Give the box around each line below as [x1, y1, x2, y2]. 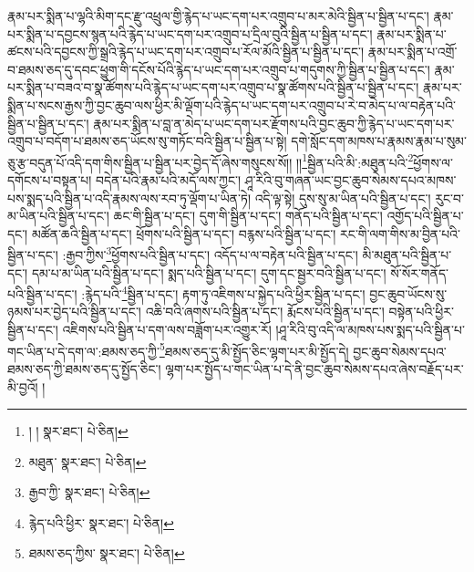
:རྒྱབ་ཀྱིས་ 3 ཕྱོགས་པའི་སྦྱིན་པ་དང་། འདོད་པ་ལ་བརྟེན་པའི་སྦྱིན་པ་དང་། [62, 243, 358, 265]
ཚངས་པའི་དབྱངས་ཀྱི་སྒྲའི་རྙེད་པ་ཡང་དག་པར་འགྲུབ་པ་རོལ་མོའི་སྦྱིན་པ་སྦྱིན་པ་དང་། [7, 42, 365, 61]
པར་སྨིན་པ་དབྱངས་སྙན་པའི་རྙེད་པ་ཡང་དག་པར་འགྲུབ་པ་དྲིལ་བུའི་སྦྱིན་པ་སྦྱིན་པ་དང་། [7, 24, 373, 43]
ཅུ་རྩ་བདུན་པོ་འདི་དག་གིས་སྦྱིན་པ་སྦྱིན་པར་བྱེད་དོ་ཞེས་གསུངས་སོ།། [7, 152, 293, 172]
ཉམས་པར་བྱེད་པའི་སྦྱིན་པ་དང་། [7, 302, 141, 321]
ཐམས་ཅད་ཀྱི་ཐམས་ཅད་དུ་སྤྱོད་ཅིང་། [7, 359, 161, 378]
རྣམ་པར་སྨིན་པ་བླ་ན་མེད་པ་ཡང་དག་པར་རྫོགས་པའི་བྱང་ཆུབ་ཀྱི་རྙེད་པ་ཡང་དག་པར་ [93, 113, 455, 132]
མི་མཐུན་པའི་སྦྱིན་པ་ [362, 245, 452, 265]
